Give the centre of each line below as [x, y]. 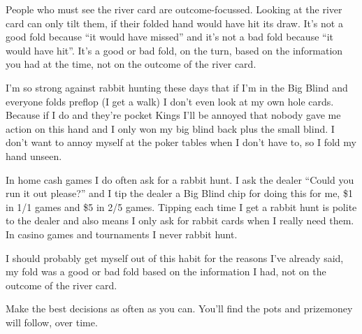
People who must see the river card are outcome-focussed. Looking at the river [174, 9]
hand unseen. [34, 155]
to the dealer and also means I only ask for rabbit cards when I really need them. [180, 220]
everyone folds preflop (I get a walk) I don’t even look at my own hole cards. [170, 101]
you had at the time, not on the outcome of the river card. [131, 64]
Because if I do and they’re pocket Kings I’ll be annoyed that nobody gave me [173, 115]
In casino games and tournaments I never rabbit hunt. [122, 234]
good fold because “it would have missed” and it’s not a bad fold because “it [169, 37]
